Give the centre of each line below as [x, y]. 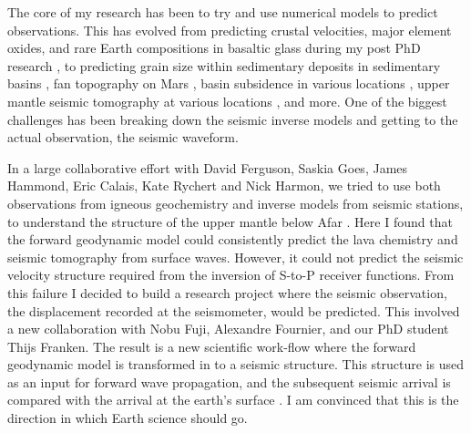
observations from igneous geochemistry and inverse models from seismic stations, [235, 203]
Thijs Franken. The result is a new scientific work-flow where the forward [212, 346]
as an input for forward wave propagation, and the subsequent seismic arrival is [229, 381]
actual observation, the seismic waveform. [123, 137]
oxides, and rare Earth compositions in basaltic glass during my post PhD [214, 48]
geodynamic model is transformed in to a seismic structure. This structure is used [236, 364]
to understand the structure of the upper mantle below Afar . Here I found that [230, 221]
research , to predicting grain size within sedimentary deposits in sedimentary [224, 65]
